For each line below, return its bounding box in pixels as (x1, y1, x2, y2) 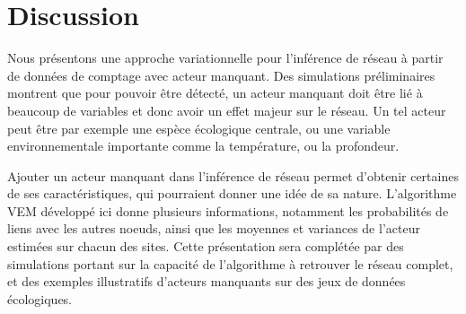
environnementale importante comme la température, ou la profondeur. (7, 136, 400, 155)
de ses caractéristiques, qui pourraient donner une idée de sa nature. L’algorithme (7, 184, 457, 203)
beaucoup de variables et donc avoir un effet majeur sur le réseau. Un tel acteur (7, 100, 446, 119)
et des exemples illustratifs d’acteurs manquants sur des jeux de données (7, 272, 406, 291)
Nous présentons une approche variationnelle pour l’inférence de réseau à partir (7, 48, 444, 67)
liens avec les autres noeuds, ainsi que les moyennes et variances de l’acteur (7, 219, 420, 238)
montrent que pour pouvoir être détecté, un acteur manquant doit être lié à (7, 83, 423, 102)
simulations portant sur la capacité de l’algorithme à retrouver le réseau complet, (7, 254, 453, 273)
